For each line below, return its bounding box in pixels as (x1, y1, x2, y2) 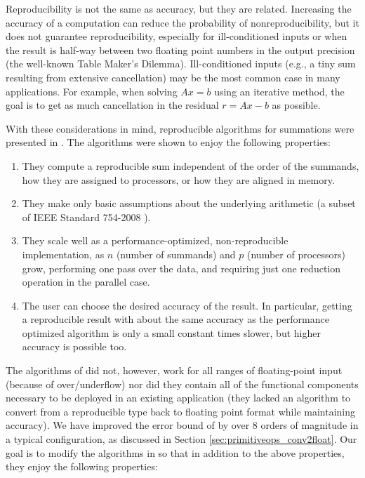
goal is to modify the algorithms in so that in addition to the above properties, (6, 445, 345, 460)
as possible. (272, 98, 321, 112)
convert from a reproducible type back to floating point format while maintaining (6, 404, 356, 418)
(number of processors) (247, 246, 345, 261)
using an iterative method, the (214, 84, 345, 98)
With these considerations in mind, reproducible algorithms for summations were (6, 121, 354, 135)
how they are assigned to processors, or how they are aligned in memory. (22, 172, 335, 187)
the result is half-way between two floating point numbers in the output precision (6, 42, 355, 57)
